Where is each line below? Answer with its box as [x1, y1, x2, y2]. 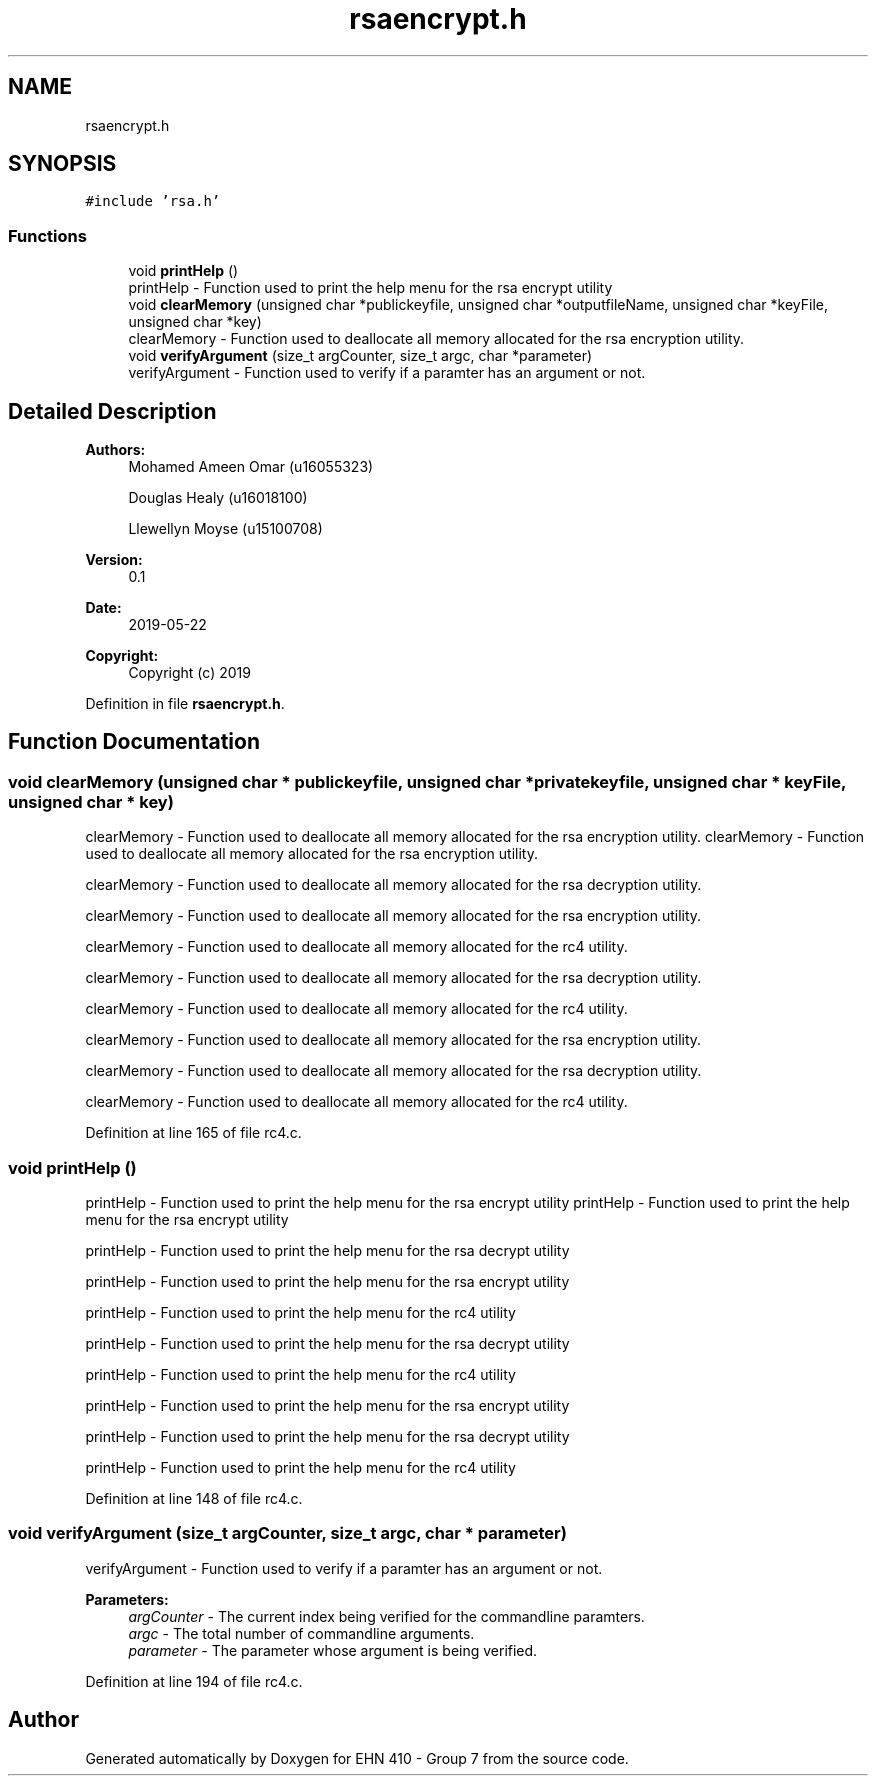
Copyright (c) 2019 [128, 664, 251, 682]
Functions [8, 225, 87, 246]
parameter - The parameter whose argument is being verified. [128, 1641, 538, 1659]
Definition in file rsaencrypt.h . [85, 695, 285, 713]
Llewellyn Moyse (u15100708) [128, 520, 323, 538]
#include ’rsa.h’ [85, 193, 221, 210]
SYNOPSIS [8, 151, 117, 177]
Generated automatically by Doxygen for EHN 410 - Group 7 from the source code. [85, 1749, 629, 1767]
